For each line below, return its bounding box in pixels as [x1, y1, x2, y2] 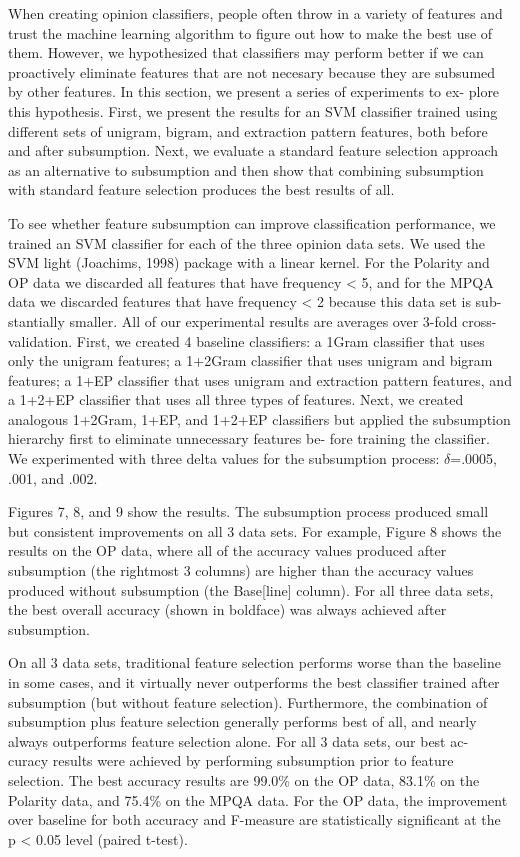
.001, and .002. [8, 467, 98, 488]
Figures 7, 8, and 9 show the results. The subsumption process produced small [8, 501, 489, 522]
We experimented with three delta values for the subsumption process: [8, 448, 440, 469]
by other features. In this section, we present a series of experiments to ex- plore [8, 81, 500, 102]
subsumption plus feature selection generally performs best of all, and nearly [8, 711, 477, 732]
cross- [462, 310, 497, 331]
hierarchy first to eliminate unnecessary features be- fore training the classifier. [8, 428, 490, 449]
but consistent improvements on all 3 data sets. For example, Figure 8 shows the [8, 520, 502, 541]
